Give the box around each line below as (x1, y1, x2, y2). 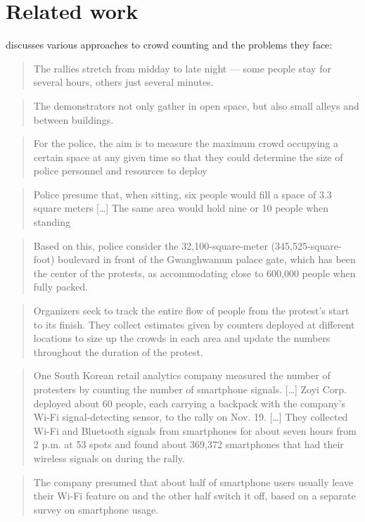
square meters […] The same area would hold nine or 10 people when (33, 200, 329, 215)
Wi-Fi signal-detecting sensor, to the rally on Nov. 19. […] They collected (33, 409, 348, 424)
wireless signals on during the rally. (33, 450, 185, 465)
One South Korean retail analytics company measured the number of (33, 368, 331, 383)
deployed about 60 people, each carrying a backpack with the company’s (33, 395, 345, 410)
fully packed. (33, 279, 89, 294)
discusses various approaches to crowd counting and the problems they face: (6, 37, 333, 52)
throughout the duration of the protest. (33, 344, 203, 359)
